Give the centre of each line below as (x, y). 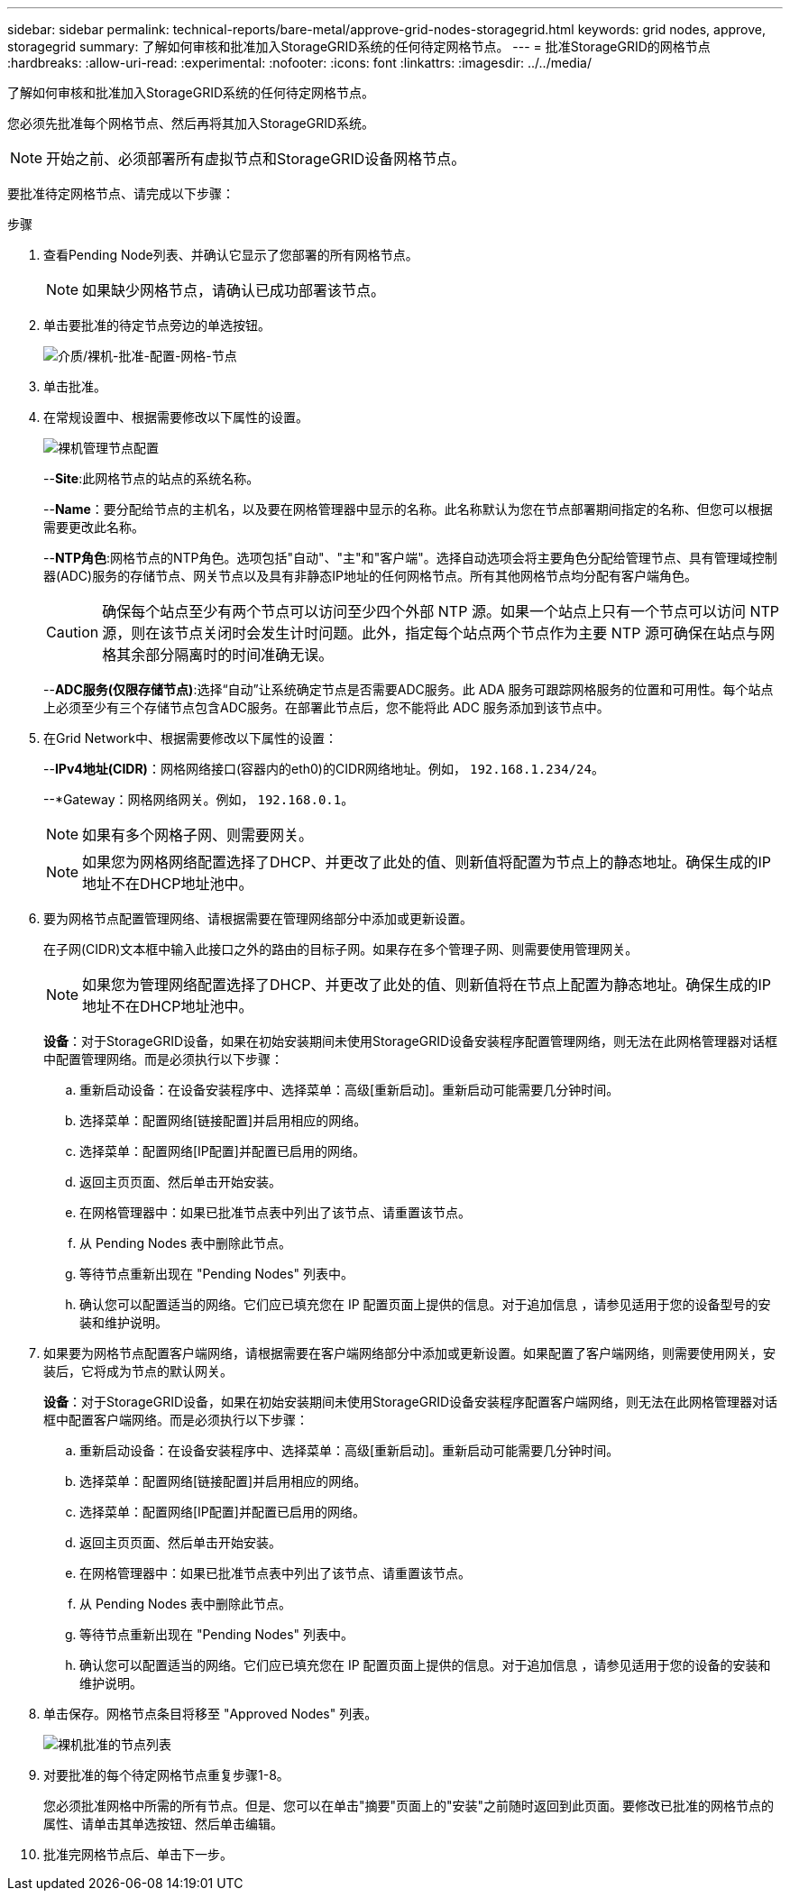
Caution (73, 632)
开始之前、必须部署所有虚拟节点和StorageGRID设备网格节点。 (256, 159)
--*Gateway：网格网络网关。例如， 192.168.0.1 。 (199, 799)
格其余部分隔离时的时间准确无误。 (218, 655)
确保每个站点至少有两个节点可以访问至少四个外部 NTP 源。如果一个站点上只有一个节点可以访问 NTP (441, 611)
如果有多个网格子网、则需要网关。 (198, 835)
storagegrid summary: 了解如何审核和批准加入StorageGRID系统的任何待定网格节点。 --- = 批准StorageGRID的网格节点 (359, 46)
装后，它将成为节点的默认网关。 (138, 1371)
